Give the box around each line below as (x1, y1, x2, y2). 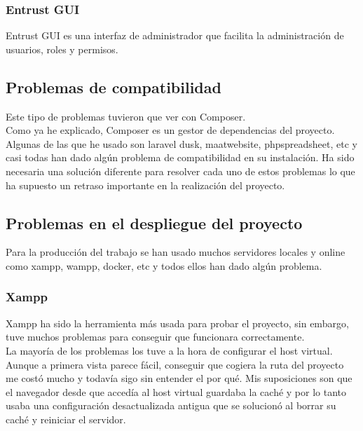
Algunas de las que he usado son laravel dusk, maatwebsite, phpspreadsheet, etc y (6, 136, 357, 151)
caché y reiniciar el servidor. (6, 411, 126, 426)
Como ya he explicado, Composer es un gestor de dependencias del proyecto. (6, 123, 335, 137)
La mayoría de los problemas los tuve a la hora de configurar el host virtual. (6, 343, 333, 357)
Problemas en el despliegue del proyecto (6, 212, 303, 233)
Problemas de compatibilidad (6, 76, 221, 97)
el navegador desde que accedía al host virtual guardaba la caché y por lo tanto (6, 384, 347, 399)
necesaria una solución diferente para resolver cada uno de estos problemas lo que (6, 163, 355, 178)
